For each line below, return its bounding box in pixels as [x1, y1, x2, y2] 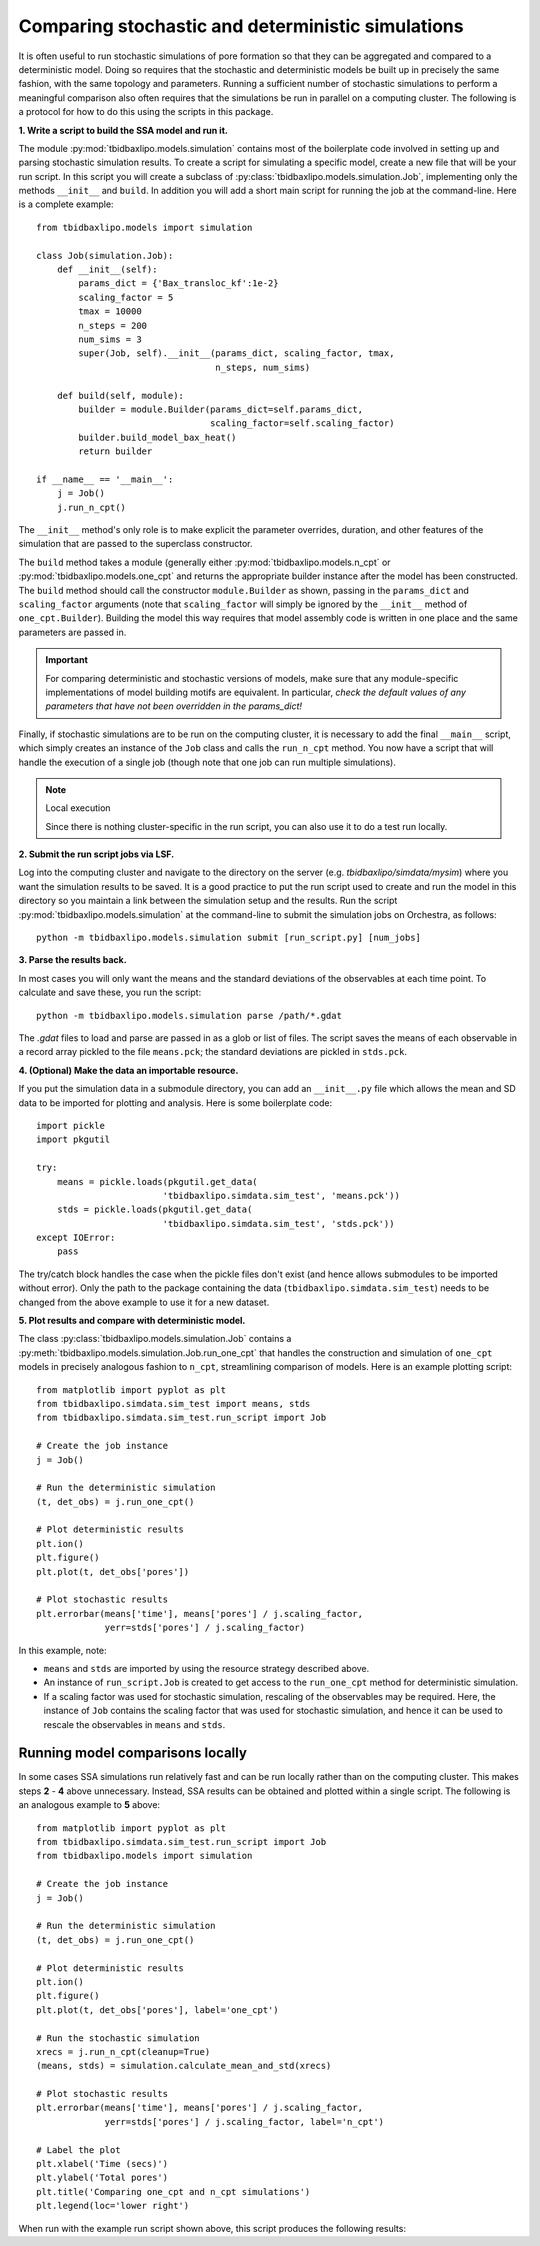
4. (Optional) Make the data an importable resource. [18, 1064, 239, 1076]
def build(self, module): [56, 390, 185, 401]
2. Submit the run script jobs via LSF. [18, 848, 175, 860]
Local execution [45, 802, 111, 814]
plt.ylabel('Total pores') [36, 2172, 169, 2184]
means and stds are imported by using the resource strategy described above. [43, 1663, 370, 1674]
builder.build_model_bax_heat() [78, 431, 237, 443]
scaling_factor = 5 [78, 291, 174, 303]
